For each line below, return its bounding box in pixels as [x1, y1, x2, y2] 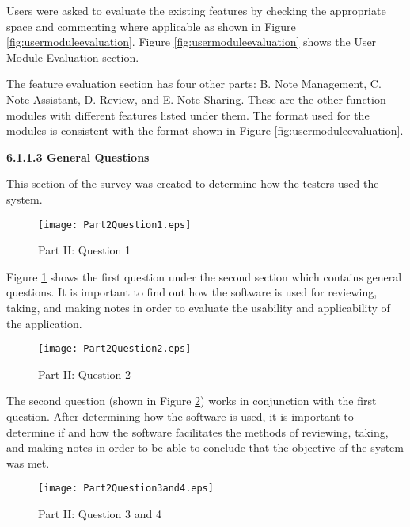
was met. [6, 454, 50, 471]
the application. [6, 315, 82, 331]
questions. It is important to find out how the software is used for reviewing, [6, 284, 378, 300]
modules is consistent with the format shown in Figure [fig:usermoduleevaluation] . [6, 122, 404, 139]
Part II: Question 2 [38, 365, 131, 382]
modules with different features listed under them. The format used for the [6, 106, 370, 123]
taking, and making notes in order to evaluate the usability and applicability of [6, 299, 390, 315]
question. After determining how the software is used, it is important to [6, 408, 354, 424]
